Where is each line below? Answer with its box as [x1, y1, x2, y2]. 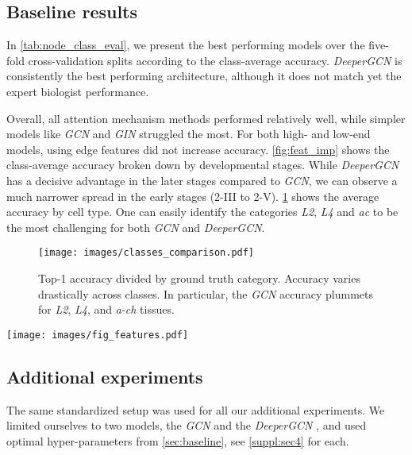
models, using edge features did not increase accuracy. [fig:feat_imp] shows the [6, 141, 390, 157]
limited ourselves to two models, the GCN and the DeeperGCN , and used [6, 417, 367, 434]
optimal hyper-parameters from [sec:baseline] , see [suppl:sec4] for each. [6, 432, 349, 449]
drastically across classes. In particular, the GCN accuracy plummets [38, 285, 374, 302]
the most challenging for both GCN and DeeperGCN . [6, 218, 265, 235]
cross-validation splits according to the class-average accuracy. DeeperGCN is [28, 52, 402, 68]
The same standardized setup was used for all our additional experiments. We [6, 401, 385, 418]
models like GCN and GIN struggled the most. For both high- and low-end [6, 125, 371, 142]
